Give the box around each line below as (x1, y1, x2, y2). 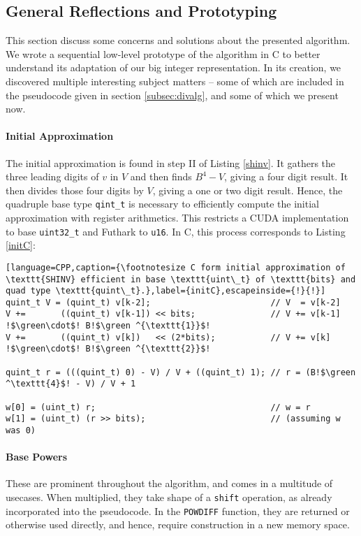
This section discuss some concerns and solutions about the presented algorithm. (6, 33, 351, 48)
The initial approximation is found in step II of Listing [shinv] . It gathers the (6, 155, 336, 170)
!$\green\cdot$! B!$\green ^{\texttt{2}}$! (6, 344, 211, 354)
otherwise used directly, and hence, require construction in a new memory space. (6, 517, 350, 532)
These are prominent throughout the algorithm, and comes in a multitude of (6, 476, 333, 491)
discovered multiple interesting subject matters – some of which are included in (6, 73, 344, 88)
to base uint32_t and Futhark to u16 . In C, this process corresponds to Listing (6, 224, 346, 238)
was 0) (6, 426, 36, 436)
